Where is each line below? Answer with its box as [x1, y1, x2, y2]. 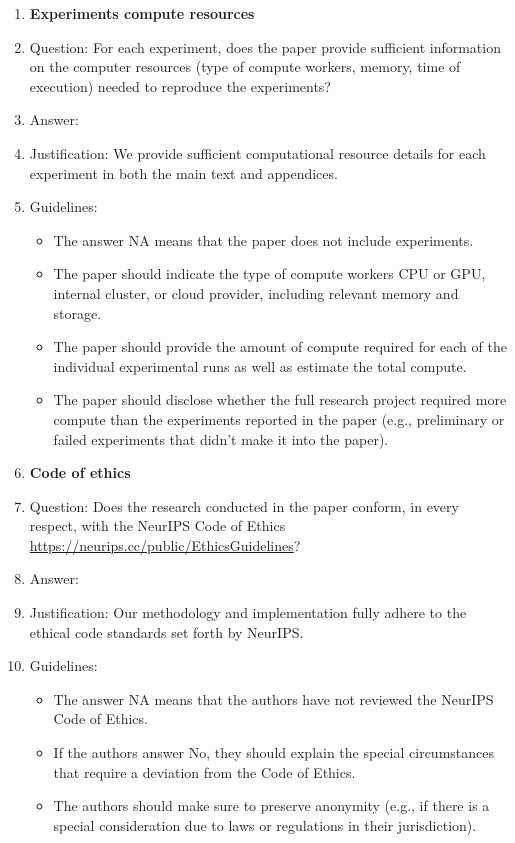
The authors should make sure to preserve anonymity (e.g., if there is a [53, 795, 490, 816]
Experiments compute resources [29, 3, 255, 23]
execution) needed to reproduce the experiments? [29, 75, 331, 96]
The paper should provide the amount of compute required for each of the [53, 336, 507, 357]
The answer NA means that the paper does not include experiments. [53, 229, 474, 250]
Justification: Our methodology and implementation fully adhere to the [29, 602, 467, 623]
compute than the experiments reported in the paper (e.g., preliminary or [53, 408, 505, 429]
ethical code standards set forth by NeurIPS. [29, 621, 304, 642]
